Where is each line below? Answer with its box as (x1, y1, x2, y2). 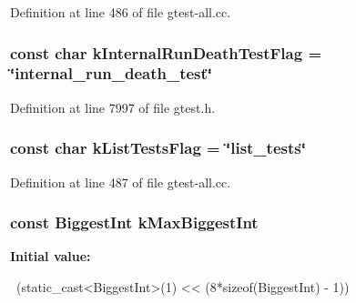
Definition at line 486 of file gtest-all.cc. (10, 3, 231, 21)
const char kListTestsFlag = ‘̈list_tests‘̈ (10, 136, 306, 159)
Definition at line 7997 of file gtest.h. (10, 97, 216, 116)
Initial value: (10, 247, 91, 266)
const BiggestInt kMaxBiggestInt (10, 211, 259, 234)
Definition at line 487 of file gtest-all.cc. (10, 172, 231, 191)
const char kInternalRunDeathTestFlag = (10, 41, 322, 64)
